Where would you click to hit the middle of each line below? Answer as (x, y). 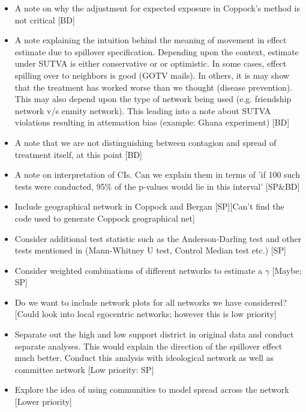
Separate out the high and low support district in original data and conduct (154, 334)
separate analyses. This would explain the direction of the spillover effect (148, 346)
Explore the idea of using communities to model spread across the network (152, 389)
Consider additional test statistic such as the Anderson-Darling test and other (158, 238)
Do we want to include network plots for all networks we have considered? (151, 302)
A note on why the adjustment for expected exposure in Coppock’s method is (157, 8)
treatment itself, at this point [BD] (78, 154)
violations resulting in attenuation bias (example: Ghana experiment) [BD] (152, 122)
